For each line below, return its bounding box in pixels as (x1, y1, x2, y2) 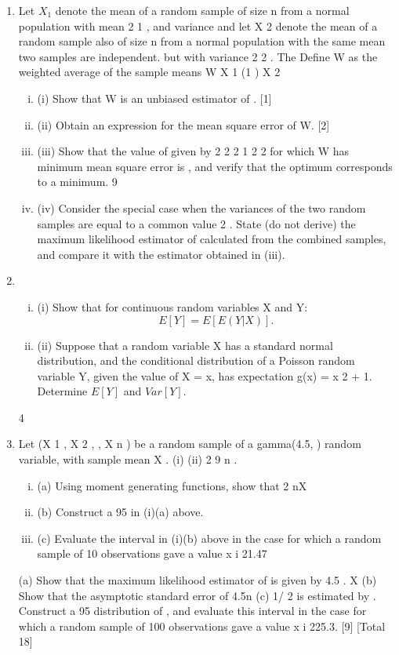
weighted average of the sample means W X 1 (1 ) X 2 (18, 64, 281, 80)
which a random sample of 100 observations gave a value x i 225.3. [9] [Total (18, 617, 386, 634)
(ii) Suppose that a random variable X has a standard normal (37, 337, 333, 353)
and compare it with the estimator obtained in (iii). (37, 246, 285, 262)
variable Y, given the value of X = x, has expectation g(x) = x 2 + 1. (37, 367, 372, 384)
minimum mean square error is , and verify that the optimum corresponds (37, 158, 393, 174)
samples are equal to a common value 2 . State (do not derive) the (37, 215, 356, 231)
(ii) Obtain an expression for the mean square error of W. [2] (37, 116, 330, 133)
